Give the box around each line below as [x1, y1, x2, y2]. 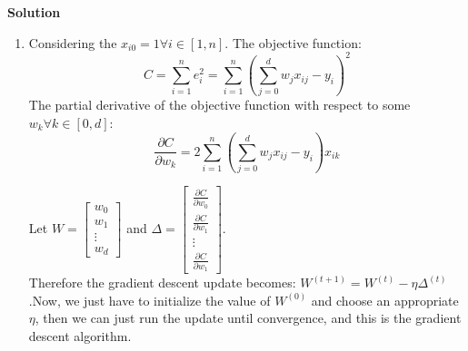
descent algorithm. [28, 326, 132, 345]
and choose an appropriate [311, 290, 459, 309]
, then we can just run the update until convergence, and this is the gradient [35, 308, 462, 327]
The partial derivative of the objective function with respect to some [28, 95, 411, 114]
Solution [7, 3, 61, 21]
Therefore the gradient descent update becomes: [28, 273, 296, 292]
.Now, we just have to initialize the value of [28, 290, 271, 309]
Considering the [28, 33, 117, 52]
